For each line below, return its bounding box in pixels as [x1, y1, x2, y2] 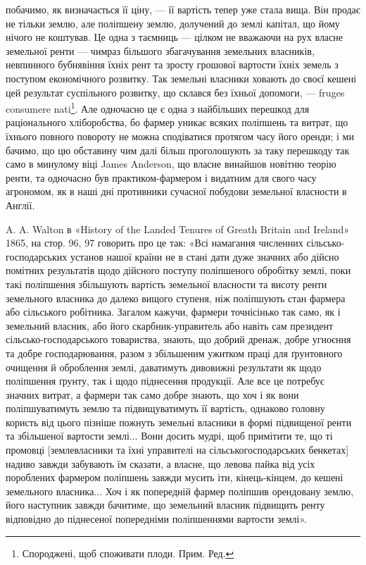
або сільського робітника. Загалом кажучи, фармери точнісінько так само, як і [6, 304, 341, 319]
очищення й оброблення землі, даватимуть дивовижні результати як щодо [6, 359, 322, 374]
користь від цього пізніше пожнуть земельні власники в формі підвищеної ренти [6, 414, 352, 429]
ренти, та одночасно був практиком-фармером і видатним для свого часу [6, 170, 317, 185]
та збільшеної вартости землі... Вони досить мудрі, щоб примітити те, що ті [6, 428, 333, 443]
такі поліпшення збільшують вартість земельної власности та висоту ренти [6, 276, 327, 291]
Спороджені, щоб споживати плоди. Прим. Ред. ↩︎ [22, 545, 234, 560]
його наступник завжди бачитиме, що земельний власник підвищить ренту [6, 497, 325, 512]
